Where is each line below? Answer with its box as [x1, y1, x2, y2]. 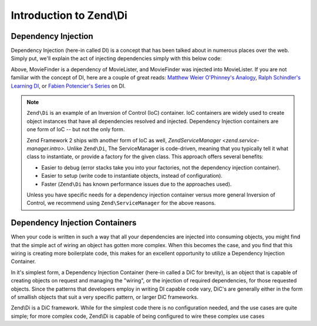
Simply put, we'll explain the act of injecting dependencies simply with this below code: [11, 55, 222, 62]
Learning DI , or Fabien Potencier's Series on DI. [11, 82, 126, 89]
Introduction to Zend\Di [11, 9, 127, 22]
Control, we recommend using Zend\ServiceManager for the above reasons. [26, 199, 216, 207]
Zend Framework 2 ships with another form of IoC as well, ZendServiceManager [26, 137, 221, 144]
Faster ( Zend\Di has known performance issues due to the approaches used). [41, 180, 232, 188]
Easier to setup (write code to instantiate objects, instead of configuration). [41, 172, 223, 179]
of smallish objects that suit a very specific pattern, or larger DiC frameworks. [11, 293, 199, 300]
